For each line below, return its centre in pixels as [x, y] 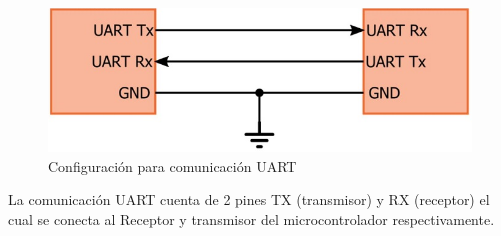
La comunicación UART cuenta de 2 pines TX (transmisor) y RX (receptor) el [249, 199]
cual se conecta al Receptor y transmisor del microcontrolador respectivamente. [251, 218]
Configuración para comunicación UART [172, 165]
